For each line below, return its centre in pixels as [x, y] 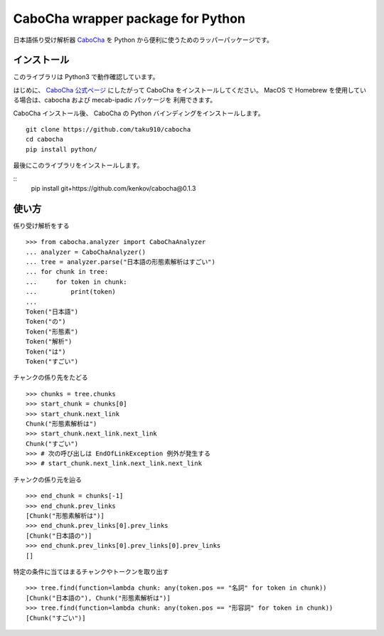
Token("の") [46, 322]
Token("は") [46, 351]
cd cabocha [45, 139]
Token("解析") [49, 342]
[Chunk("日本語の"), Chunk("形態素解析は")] [98, 598]
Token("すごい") [52, 361]
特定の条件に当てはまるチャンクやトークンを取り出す [91, 571]
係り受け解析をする [41, 226]
